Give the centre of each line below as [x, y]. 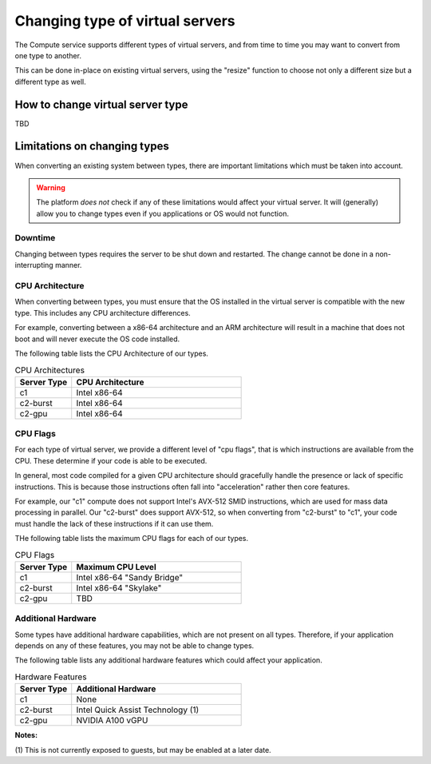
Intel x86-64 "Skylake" [119, 587]
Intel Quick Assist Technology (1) [138, 710]
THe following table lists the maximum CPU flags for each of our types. [132, 539]
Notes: [26, 735]
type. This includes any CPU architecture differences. [103, 312]
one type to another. [48, 55]
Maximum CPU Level [116, 567]
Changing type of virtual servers [125, 21]
